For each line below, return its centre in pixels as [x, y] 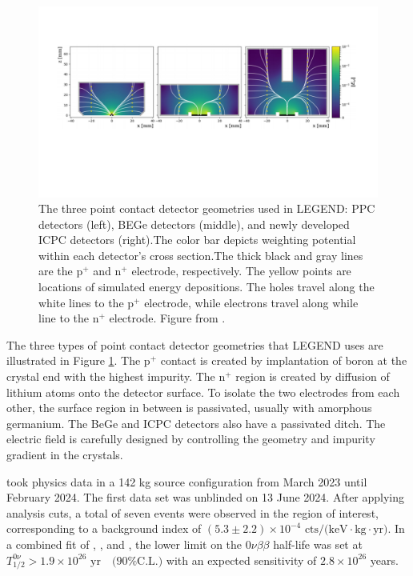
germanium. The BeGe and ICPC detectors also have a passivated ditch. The [196, 423]
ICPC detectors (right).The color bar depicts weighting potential [197, 240]
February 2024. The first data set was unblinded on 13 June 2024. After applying [206, 497]
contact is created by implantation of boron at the [284, 360]
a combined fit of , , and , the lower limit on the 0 [129, 544]
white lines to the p [86, 302]
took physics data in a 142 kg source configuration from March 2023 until [187, 481]
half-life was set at [318, 544]
